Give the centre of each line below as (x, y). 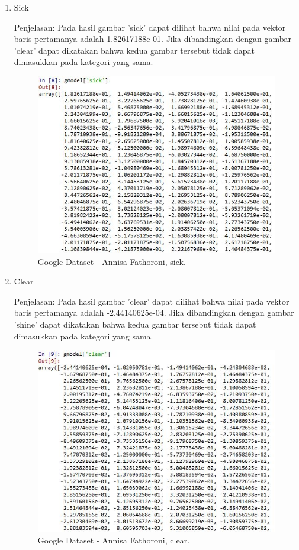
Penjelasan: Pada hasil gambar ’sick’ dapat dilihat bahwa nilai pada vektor (150, 27)
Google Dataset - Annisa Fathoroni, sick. (112, 261)
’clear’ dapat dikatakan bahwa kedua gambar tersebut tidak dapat (134, 50)
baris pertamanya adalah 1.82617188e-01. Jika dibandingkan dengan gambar (153, 39)
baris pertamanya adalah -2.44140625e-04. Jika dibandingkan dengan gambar (154, 313)
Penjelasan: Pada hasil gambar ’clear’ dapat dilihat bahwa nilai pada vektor (152, 301)
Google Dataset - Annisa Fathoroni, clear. (114, 540)
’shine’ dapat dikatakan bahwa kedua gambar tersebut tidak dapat (135, 324)
